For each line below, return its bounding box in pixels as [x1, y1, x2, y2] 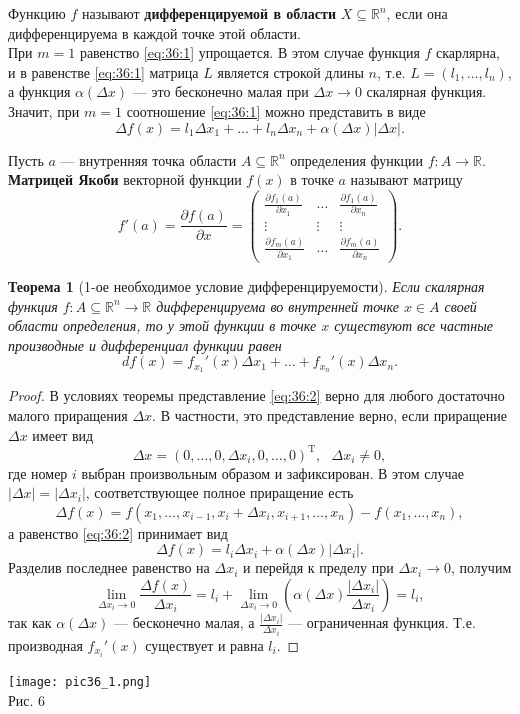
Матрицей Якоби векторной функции [8, 169, 242, 190]
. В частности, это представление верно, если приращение [152, 404, 508, 425]
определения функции [290, 149, 423, 170]
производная [8, 634, 83, 655]
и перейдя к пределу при [242, 557, 394, 578]
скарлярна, [436, 42, 500, 63]
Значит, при [8, 100, 80, 121]
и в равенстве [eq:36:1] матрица [8, 61, 199, 82]
